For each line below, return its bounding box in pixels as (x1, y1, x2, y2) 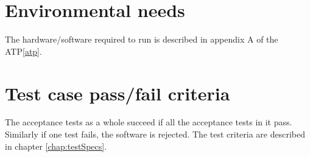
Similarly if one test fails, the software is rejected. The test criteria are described (5, 128, 306, 141)
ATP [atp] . (5, 44, 42, 57)
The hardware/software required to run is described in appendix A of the (5, 33, 278, 46)
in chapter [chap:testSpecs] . (5, 139, 107, 152)
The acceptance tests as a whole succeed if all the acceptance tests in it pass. (5, 116, 292, 128)
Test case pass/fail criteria (5, 80, 230, 105)
